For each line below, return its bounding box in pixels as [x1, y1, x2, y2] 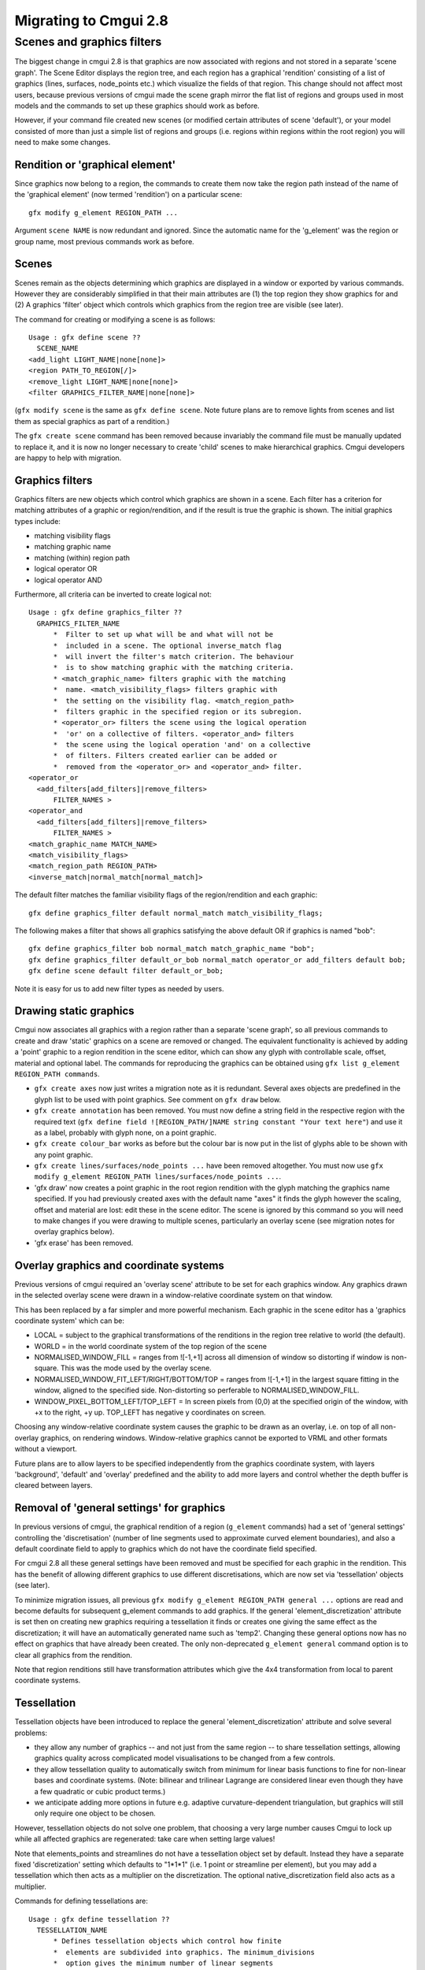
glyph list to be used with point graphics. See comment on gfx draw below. [34, 1095, 282, 1104]
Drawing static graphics [14, 1005, 135, 1018]
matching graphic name [34, 542, 112, 552]
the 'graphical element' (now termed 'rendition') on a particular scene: [14, 190, 242, 199]
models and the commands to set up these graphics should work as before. [14, 101, 260, 110]
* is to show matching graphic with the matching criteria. [53, 663, 294, 672]
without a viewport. [14, 1444, 78, 1454]
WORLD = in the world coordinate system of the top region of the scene [34, 1341, 268, 1351]
